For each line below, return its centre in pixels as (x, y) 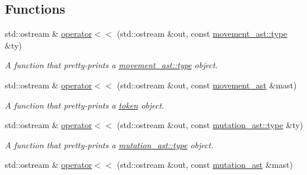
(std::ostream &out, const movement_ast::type (202, 34)
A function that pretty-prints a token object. (85, 105)
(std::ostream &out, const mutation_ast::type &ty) (210, 125)
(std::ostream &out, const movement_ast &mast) (207, 85)
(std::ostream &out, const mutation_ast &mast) (205, 165)
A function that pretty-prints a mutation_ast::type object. (109, 144)
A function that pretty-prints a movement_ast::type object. (111, 65)
